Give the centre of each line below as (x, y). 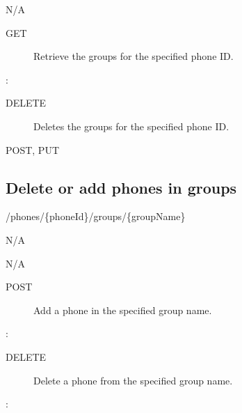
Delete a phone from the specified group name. (133, 380)
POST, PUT (33, 149)
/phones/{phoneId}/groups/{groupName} (96, 216)
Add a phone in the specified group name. (123, 310)
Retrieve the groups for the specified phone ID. (134, 56)
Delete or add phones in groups (121, 187)
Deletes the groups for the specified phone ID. (131, 126)
